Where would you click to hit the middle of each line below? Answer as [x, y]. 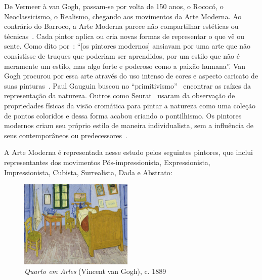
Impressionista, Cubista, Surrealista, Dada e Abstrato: [88, 172]
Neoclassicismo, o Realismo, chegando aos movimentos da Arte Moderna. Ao [123, 16]
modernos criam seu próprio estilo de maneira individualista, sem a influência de [129, 125]
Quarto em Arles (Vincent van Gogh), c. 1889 [95, 271]
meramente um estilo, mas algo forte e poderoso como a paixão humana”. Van [125, 66]
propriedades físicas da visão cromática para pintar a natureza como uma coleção [130, 105]
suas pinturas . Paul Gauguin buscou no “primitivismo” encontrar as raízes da [127, 85]
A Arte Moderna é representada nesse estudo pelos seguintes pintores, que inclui [128, 152]
